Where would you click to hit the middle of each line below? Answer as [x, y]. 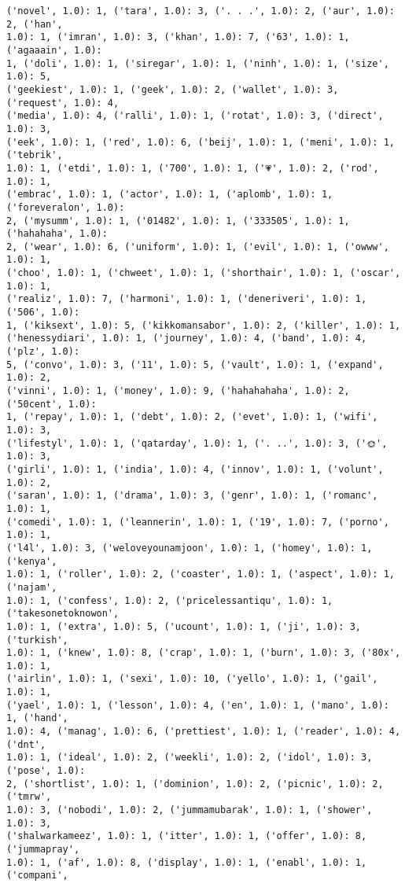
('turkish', [37, 640]
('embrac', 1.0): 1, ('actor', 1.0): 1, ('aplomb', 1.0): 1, [170, 195]
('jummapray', [43, 849]
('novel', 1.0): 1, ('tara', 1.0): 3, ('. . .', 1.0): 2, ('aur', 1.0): [201, 11]
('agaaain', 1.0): [54, 50]
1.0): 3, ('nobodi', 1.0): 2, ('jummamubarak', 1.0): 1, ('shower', [190, 810]
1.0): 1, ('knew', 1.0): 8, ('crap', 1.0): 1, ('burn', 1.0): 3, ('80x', [204, 653]
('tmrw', [29, 797]
